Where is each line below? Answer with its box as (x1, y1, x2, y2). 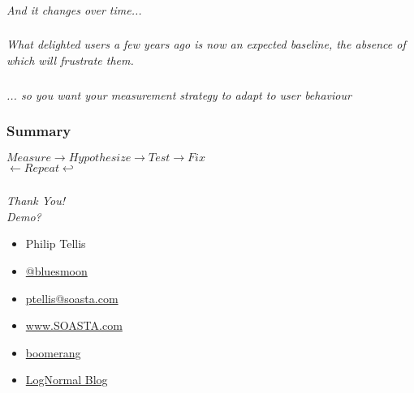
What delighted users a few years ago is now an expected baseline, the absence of (6, 36, 406, 53)
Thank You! (6, 192, 65, 209)
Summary (6, 121, 71, 141)
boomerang (25, 344, 81, 361)
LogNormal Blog (25, 371, 108, 388)
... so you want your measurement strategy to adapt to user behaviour (6, 86, 351, 103)
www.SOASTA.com (25, 317, 123, 334)
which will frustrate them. (6, 52, 134, 69)
